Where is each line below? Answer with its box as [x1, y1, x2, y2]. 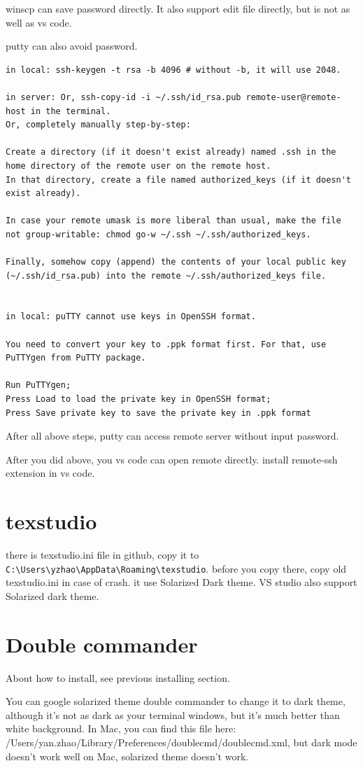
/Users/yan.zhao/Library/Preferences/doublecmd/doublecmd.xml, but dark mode [6, 735, 357, 750]
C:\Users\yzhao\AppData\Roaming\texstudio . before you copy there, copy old [6, 561, 347, 575]
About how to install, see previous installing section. [6, 670, 230, 685]
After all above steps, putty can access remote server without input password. [6, 428, 339, 443]
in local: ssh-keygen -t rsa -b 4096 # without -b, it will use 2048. [6, 64, 341, 75]
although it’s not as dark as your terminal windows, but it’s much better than [6, 707, 340, 722]
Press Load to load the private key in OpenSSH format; [6, 394, 271, 405]
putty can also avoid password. [6, 39, 138, 53]
